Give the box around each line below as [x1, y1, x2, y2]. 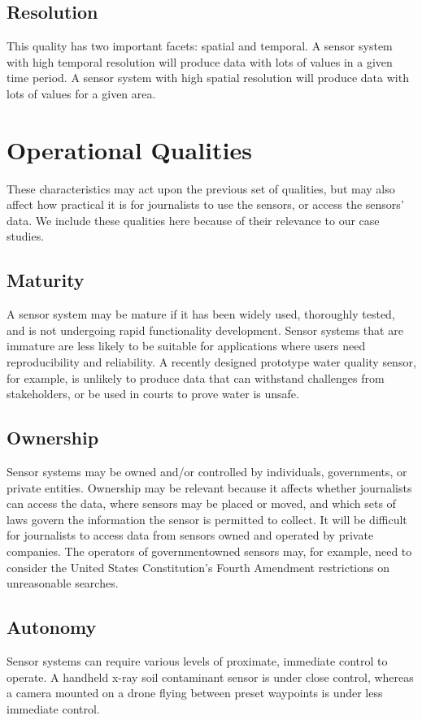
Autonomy [7, 614, 97, 640]
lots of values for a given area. [7, 85, 156, 102]
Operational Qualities [7, 132, 252, 166]
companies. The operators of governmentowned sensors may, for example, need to [7, 543, 412, 560]
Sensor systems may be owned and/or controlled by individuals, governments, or [7, 463, 407, 480]
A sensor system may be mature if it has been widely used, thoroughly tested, [7, 306, 395, 323]
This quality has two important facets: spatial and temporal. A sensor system [7, 37, 393, 54]
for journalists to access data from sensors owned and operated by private [7, 527, 374, 544]
